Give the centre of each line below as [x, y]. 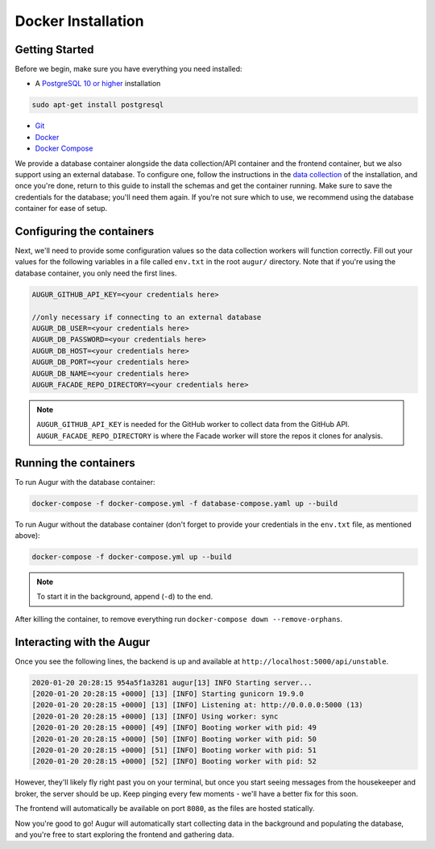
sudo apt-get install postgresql [98, 105]
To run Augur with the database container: [85, 482]
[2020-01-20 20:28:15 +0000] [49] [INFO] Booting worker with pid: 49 [174, 728]
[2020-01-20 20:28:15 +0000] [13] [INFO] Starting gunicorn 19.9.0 [168, 694]
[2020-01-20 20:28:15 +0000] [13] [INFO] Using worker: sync [155, 716]
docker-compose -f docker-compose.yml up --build [132, 557]
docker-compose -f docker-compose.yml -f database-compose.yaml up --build [185, 503]
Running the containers [75, 463]
